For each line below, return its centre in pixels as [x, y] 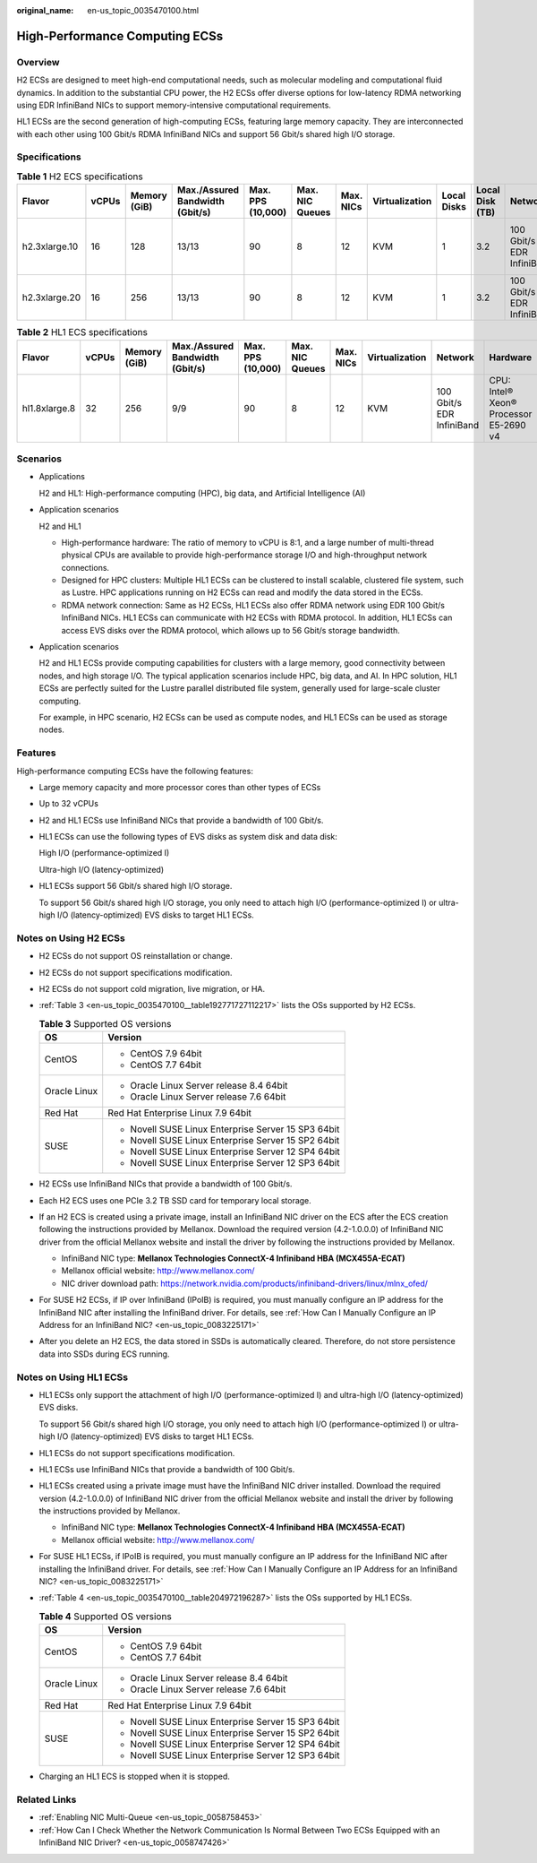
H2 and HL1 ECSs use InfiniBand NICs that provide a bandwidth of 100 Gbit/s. [181, 820]
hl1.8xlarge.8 [49, 408]
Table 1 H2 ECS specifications [80, 177]
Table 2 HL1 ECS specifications [82, 332]
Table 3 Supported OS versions [105, 1023]
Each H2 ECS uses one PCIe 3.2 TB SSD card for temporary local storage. [175, 1200]
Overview [38, 62]
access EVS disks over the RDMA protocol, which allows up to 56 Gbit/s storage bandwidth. [230, 630]
